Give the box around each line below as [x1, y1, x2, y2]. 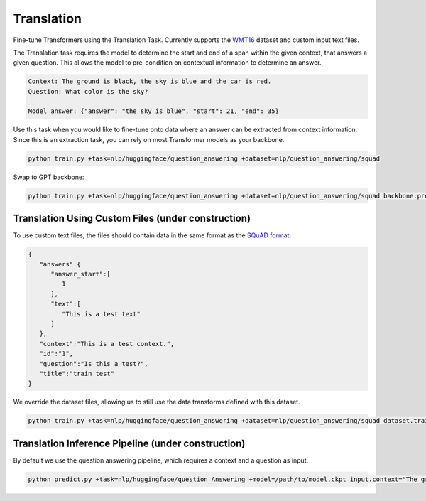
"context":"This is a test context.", [39, 340, 175, 348]
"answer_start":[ [50, 270, 111, 279]
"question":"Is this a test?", [39, 360, 148, 367]
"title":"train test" [39, 370, 115, 377]
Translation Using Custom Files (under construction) [13, 212, 251, 225]
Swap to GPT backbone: [13, 173, 84, 181]
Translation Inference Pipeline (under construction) [13, 437, 246, 449]
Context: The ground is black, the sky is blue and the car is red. [28, 77, 272, 85]
